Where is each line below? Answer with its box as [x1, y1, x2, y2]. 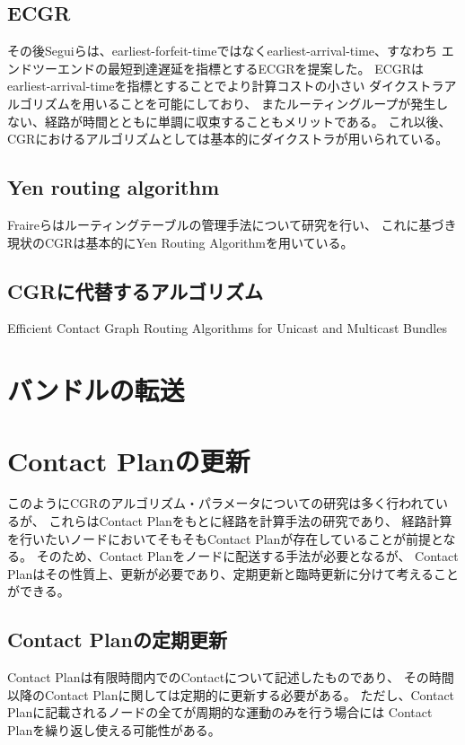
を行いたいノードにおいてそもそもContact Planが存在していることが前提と [7, 529, 443, 548]
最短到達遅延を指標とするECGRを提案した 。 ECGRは [107, 58, 425, 77]
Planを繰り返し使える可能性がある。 [7, 721, 221, 739]
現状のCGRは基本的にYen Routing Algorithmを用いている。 [7, 232, 354, 251]
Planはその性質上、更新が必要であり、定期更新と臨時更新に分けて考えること [7, 564, 460, 583]
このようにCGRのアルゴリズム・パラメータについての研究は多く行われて [7, 494, 436, 513]
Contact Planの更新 [7, 442, 250, 478]
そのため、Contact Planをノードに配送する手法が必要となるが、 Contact [36, 547, 459, 565]
